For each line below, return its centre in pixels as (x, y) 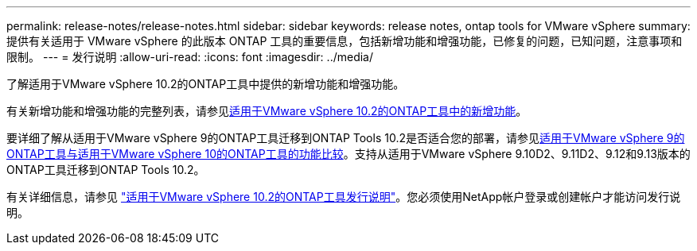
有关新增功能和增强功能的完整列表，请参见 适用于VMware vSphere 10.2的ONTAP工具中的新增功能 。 (267, 111)
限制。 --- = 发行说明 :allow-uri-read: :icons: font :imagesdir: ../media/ (190, 57)
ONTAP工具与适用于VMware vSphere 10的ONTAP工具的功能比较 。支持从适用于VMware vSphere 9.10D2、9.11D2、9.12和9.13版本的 (348, 154)
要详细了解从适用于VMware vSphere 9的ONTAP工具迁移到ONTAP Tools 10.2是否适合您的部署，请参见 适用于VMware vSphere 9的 (346, 138)
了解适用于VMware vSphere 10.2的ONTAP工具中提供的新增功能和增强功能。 (206, 84)
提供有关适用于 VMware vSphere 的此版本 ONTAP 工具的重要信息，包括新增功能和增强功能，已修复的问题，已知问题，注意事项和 (345, 41)
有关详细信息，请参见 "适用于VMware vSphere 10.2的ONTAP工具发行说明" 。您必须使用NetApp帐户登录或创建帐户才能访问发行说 (344, 197)
